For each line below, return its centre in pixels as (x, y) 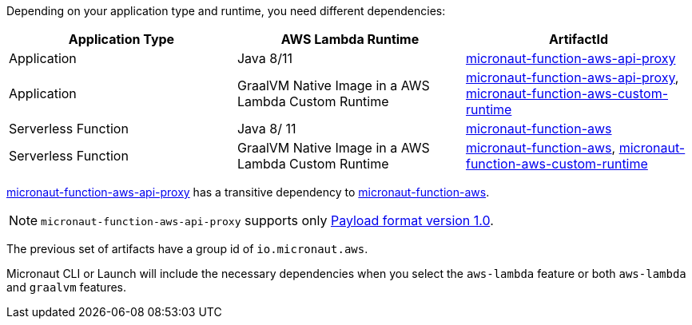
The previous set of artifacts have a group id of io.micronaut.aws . (187, 249)
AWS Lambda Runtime (350, 39)
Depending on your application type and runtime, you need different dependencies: (226, 11)
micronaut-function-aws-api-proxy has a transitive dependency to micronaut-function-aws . (248, 192)
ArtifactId (579, 39)
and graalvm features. (67, 287)
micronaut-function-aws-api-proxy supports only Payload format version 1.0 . (267, 220)
